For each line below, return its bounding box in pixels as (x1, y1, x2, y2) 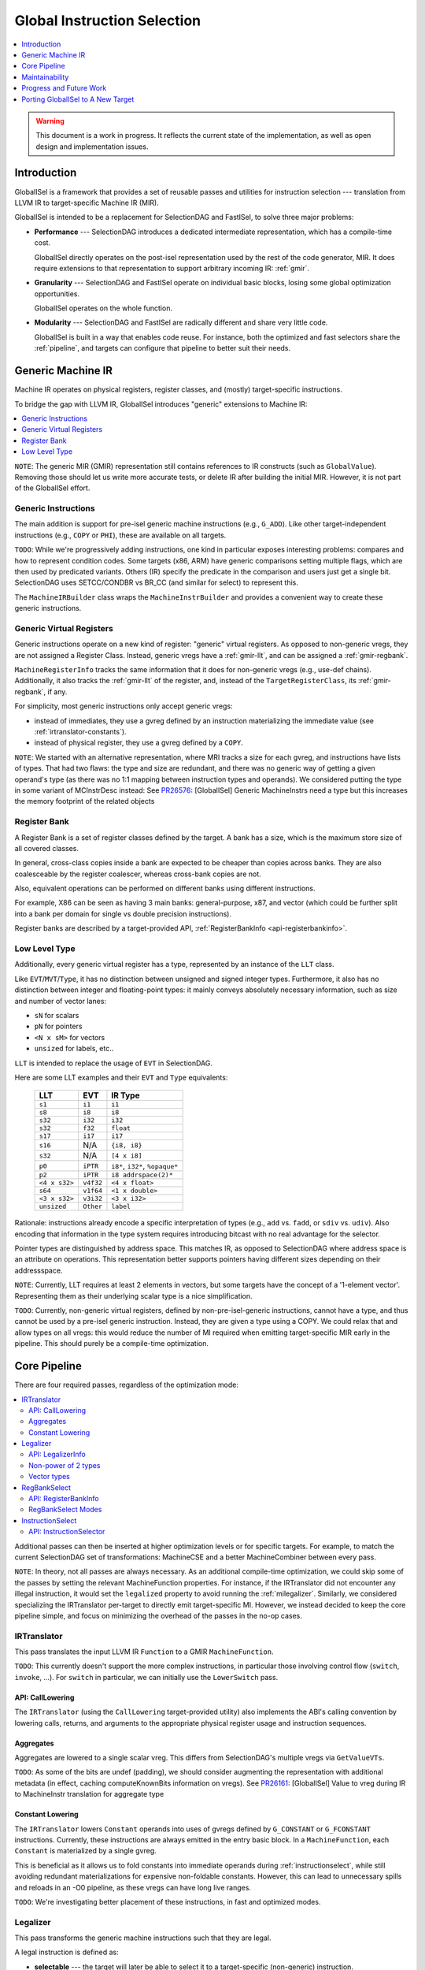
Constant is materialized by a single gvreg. (14, 1846, 157, 1856)
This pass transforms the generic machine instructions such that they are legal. (14, 1933, 272, 1942)
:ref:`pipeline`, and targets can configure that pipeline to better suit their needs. (34, 344, 291, 353)
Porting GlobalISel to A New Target (21, 95, 135, 104)
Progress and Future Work (21, 84, 107, 93)
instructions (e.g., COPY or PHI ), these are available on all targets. (14, 530, 227, 540)
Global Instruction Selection (14, 12, 201, 29)
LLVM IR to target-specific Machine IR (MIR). (14, 198, 159, 207)
